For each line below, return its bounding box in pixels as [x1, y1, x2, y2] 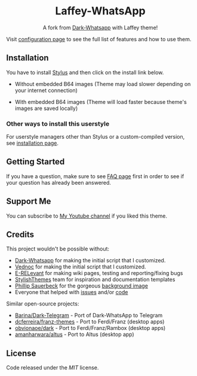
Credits [6, 230, 35, 240]
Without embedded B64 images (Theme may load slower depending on [14, 80, 191, 87]
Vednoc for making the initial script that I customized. [14, 263, 146, 270]
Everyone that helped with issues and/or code [14, 289, 128, 296]
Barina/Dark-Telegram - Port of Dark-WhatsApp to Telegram [14, 312, 163, 319]
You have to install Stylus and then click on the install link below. [6, 69, 164, 76]
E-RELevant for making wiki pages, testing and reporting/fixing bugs [14, 270, 183, 277]
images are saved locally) [14, 105, 78, 112]
